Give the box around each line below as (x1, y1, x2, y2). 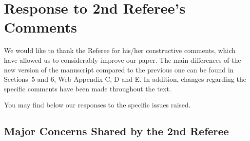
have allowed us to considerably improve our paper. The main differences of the (4, 54, 241, 65)
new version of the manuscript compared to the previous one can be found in (4, 64, 234, 74)
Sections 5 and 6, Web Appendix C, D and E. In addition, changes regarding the (4, 74, 246, 84)
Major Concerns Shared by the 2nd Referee (4, 123, 229, 139)
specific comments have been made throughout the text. (4, 83, 171, 93)
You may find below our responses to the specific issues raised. (4, 100, 191, 110)
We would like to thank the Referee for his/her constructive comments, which (4, 45, 235, 55)
